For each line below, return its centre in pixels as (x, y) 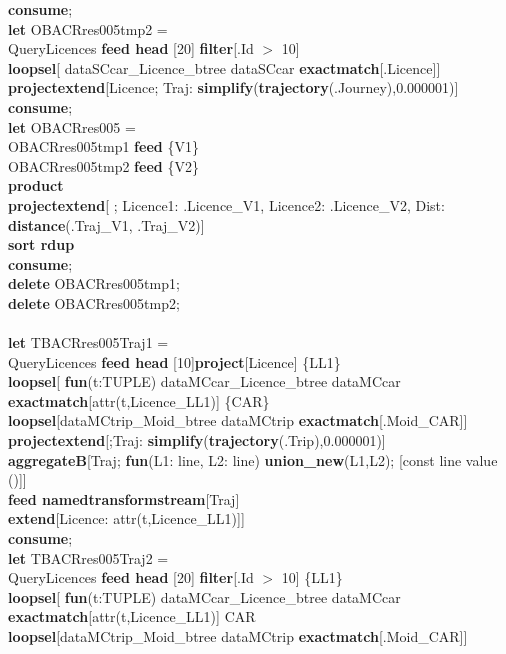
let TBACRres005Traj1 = (88, 342)
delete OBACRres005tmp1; (94, 283)
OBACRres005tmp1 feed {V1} (103, 146)
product (36, 185)
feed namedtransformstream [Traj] (124, 498)
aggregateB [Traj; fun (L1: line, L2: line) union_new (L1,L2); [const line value (253, 459)
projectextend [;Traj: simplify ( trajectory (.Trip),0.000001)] (197, 440)
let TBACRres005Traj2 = (88, 557)
